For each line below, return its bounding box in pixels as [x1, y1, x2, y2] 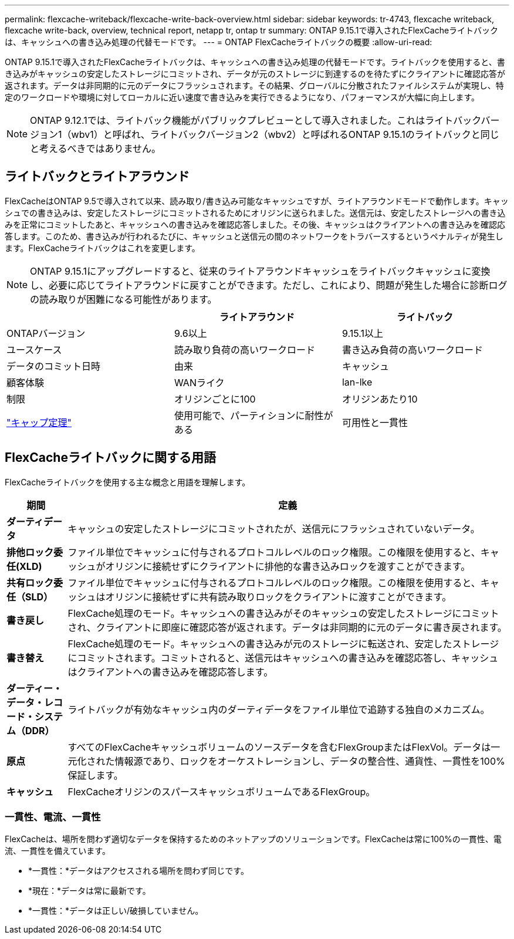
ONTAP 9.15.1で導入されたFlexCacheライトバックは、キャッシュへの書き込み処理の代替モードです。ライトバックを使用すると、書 [5, 57, 505, 67]
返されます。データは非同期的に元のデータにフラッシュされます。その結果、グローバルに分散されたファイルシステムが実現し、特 [5, 80, 504, 90]
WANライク [174, 376, 225, 389]
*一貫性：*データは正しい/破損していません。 [28, 906, 204, 916]
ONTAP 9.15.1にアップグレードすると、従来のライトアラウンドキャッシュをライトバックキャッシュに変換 [30, 265, 491, 277]
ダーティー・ [6, 682, 63, 694]
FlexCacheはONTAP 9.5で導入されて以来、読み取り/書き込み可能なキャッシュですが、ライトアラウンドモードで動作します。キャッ [5, 195, 509, 206]
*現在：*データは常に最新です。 [28, 886, 151, 896]
